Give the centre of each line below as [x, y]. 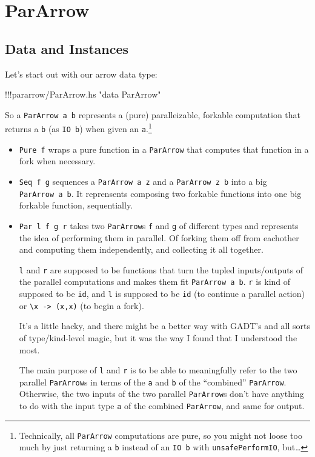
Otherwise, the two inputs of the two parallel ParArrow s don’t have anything [161, 394]
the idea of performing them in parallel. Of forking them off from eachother [159, 237]
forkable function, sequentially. [76, 205]
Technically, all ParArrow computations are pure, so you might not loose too [161, 435]
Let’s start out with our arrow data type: [81, 74]
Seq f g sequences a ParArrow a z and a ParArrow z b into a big [143, 181]
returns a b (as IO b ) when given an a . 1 [78, 128]
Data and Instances [67, 48]
